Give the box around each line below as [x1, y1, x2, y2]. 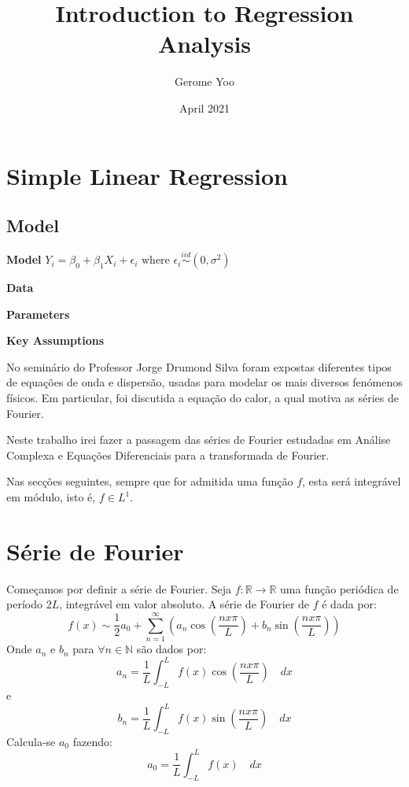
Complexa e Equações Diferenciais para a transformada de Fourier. [6, 446, 330, 463]
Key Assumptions [6, 332, 105, 349]
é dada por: [322, 596, 377, 612]
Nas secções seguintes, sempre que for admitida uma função [6, 473, 293, 490]
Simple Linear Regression [6, 159, 288, 191]
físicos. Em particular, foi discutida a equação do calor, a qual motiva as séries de [6, 390, 399, 406]
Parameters [6, 305, 70, 322]
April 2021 [179, 99, 230, 116]
